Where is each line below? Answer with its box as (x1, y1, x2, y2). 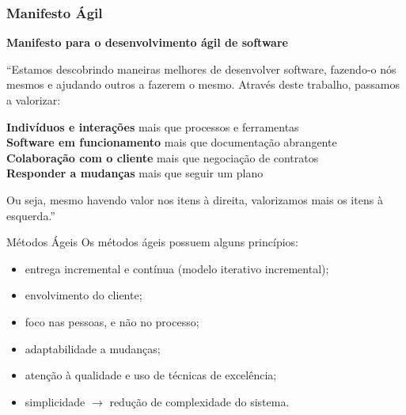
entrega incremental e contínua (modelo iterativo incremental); (25, 260, 329, 276)
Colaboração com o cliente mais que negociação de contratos (6, 149, 319, 166)
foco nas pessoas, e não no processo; (25, 313, 199, 329)
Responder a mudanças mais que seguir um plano (6, 165, 264, 181)
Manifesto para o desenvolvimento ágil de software (6, 34, 288, 51)
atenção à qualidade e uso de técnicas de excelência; (25, 367, 277, 383)
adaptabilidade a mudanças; (25, 340, 161, 356)
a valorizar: (6, 92, 61, 108)
